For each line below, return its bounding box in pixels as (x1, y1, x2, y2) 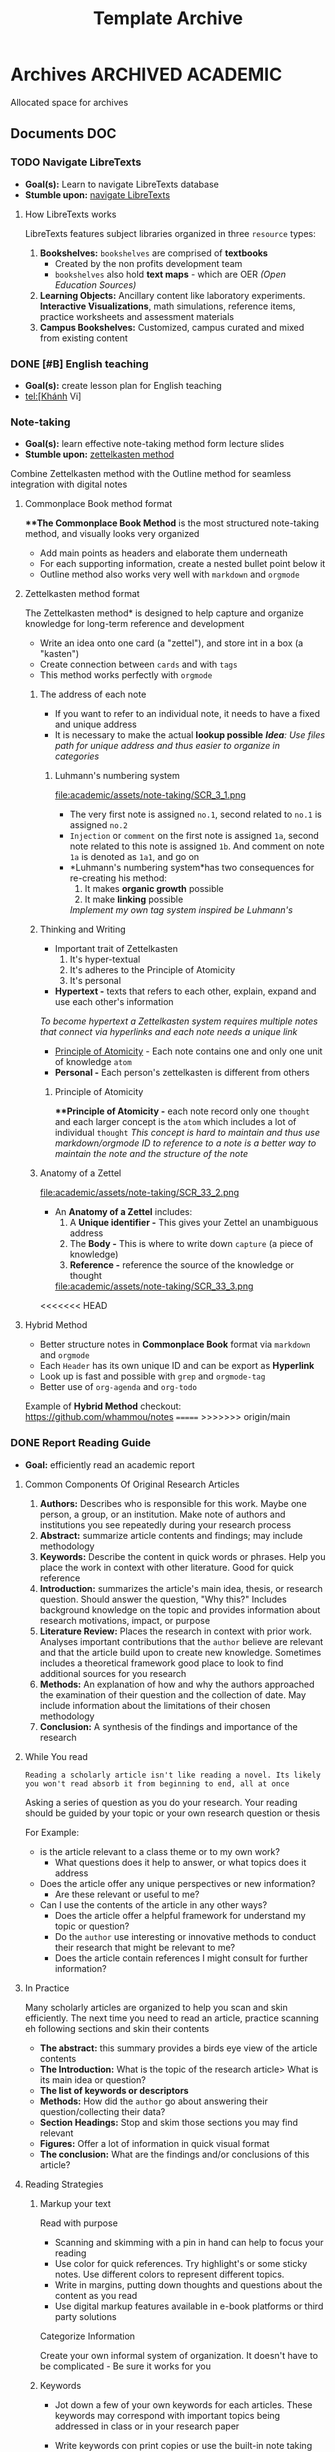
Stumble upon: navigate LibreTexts (24, 188, 171, 201)
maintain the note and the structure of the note (54, 1148, 248, 1160)
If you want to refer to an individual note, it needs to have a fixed (54, 708, 320, 720)
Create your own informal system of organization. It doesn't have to (39, 2349, 318, 2361)
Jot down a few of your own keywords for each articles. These (54, 2398, 313, 2411)
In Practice (24, 1982, 70, 1994)
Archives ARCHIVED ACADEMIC (10, 63, 283, 86)
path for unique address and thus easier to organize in (54, 740, 281, 752)
